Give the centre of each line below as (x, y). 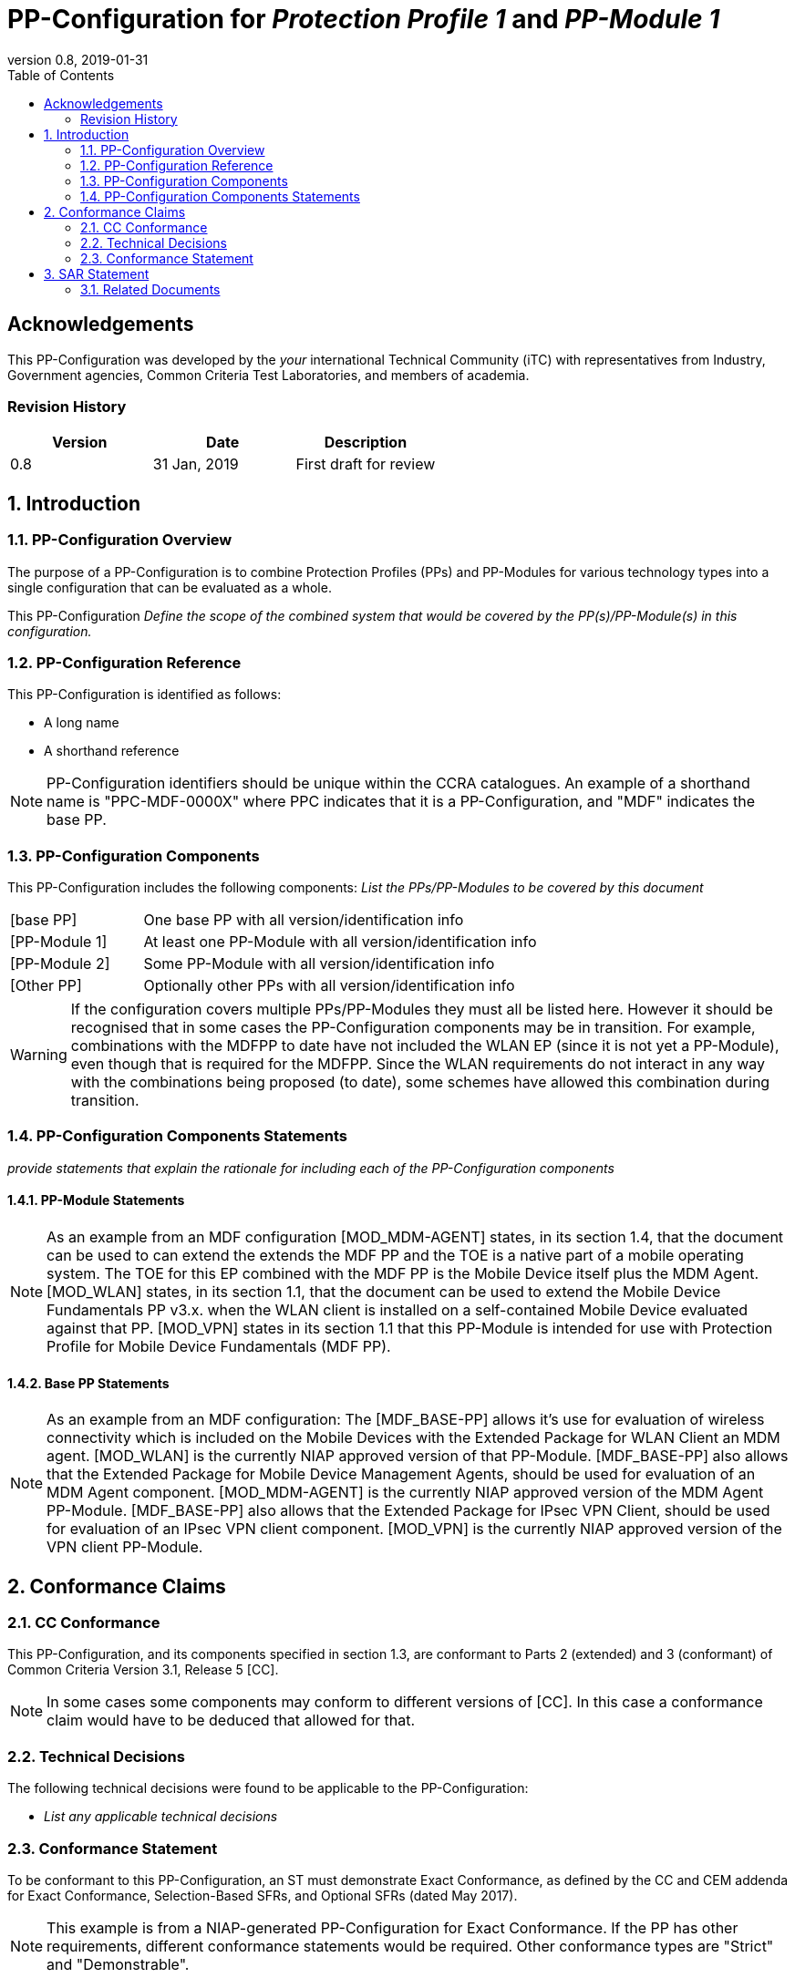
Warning (39, 1055)
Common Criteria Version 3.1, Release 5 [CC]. (143, 1670)
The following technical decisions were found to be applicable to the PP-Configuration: (268, 1788)
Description (366, 443)
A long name (82, 723)
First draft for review (366, 464)
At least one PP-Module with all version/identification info (340, 942)
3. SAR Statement (97, 273)
